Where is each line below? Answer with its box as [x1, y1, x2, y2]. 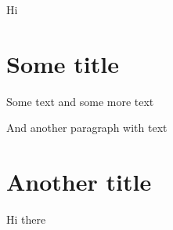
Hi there [6, 211, 46, 228]
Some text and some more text [6, 93, 154, 109]
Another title [6, 166, 152, 198]
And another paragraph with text [6, 119, 168, 136]
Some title [6, 47, 119, 79]
